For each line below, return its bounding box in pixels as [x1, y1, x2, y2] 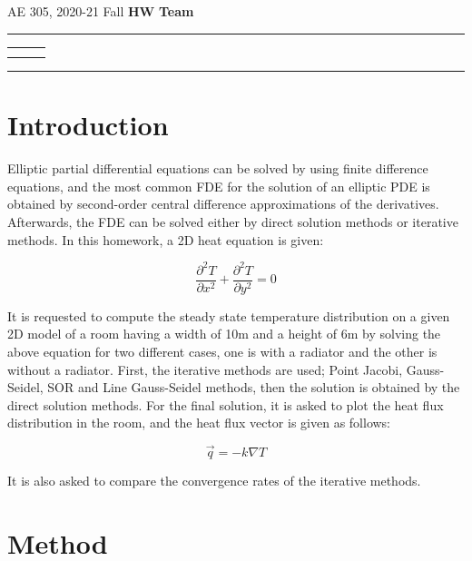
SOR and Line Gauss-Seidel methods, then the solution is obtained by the [47, 378, 460, 397]
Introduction [7, 106, 169, 143]
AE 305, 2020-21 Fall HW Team [7, 2, 194, 20]
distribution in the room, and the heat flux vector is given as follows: [7, 413, 391, 432]
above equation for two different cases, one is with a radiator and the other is [7, 341, 438, 360]
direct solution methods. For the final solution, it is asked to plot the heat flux [7, 395, 444, 414]
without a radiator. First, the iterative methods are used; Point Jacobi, [7, 359, 403, 379]
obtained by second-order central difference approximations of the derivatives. [7, 194, 439, 213]
